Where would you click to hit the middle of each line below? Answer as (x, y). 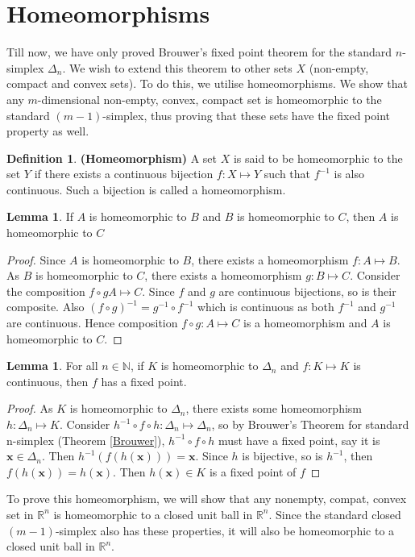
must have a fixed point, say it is (299, 440)
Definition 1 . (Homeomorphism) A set (112, 158)
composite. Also (46, 307)
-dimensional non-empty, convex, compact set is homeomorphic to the (210, 99)
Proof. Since (36, 259)
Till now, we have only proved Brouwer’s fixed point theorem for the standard (199, 52)
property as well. (48, 131)
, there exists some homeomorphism (274, 408)
